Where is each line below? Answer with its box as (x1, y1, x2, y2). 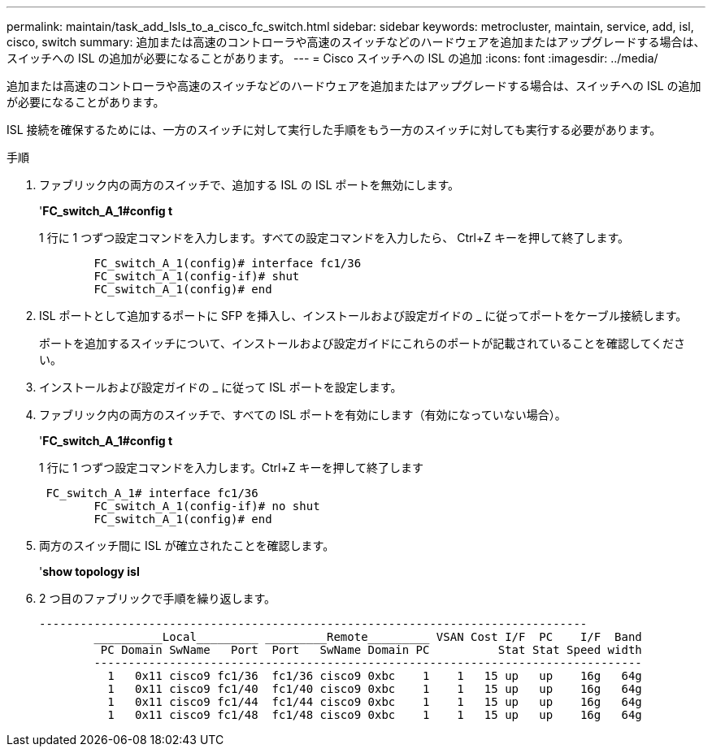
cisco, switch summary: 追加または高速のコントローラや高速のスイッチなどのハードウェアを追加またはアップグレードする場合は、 (7, 35, 705, 49)
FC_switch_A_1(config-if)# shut (93, 270, 300, 283)
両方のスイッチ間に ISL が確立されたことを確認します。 (39, 539, 335, 552)
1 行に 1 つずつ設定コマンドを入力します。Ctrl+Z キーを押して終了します (39, 461, 424, 474)
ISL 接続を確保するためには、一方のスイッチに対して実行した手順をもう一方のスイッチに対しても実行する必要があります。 (7, 123, 662, 136)
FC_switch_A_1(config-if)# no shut (93, 500, 320, 513)
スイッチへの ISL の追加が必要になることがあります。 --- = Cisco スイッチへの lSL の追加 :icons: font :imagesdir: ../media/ (7, 51, 658, 65)
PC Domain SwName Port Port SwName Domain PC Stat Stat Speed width (100, 643, 642, 656)
